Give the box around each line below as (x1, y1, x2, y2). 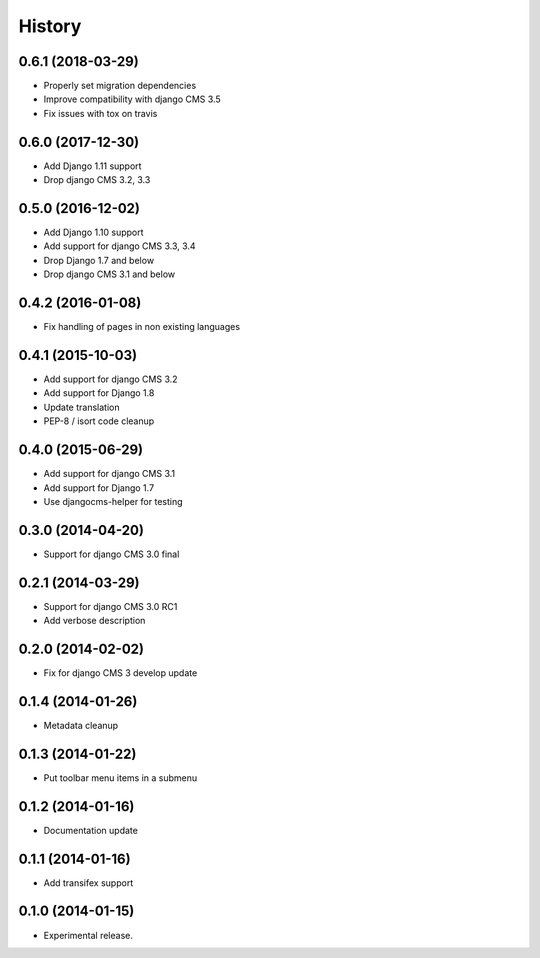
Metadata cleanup (43, 719, 119, 731)
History (18, 15, 82, 37)
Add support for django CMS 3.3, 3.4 (43, 240, 196, 252)
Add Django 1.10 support (43, 226, 144, 239)
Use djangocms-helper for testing (43, 495, 184, 507)
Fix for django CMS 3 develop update (43, 667, 198, 679)
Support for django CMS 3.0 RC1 (43, 600, 178, 612)
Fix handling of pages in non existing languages (43, 321, 240, 333)
